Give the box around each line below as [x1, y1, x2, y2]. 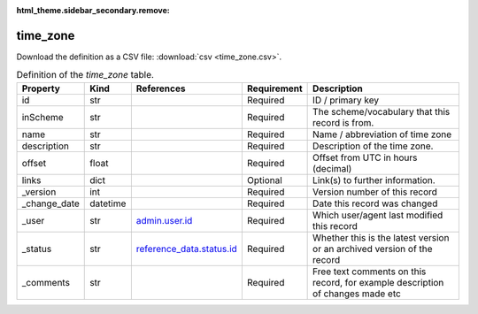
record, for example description [312, 276, 444, 288]
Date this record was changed [312, 197, 438, 210]
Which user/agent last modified [312, 209, 443, 221]
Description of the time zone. [312, 140, 434, 152]
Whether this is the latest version [312, 231, 450, 243]
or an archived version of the [312, 242, 433, 255]
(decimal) [312, 162, 352, 174]
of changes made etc [312, 287, 402, 300]
